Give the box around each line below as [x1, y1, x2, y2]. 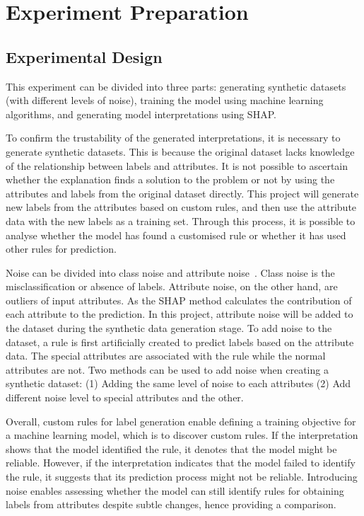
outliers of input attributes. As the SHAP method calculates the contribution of [6, 292, 352, 307]
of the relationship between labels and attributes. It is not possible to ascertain [6, 158, 348, 173]
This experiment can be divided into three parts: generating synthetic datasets [6, 79, 346, 93]
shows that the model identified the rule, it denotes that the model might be [6, 441, 337, 456]
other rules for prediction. [6, 241, 117, 256]
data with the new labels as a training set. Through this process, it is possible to [6, 213, 356, 228]
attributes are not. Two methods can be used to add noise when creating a [6, 362, 329, 377]
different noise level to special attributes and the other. [6, 390, 244, 405]
